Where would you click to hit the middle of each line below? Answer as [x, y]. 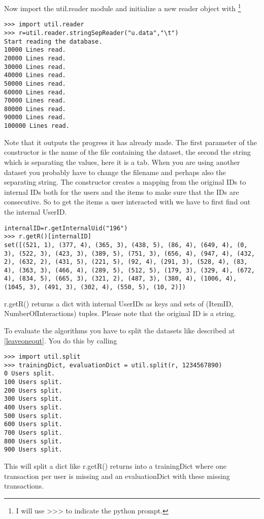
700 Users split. [33, 433]
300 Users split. [33, 399]
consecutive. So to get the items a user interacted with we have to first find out [127, 202]
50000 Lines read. [35, 83]
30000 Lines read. [35, 67]
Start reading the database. [53, 41]
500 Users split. [33, 416]
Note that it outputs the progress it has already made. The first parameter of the [130, 142]
